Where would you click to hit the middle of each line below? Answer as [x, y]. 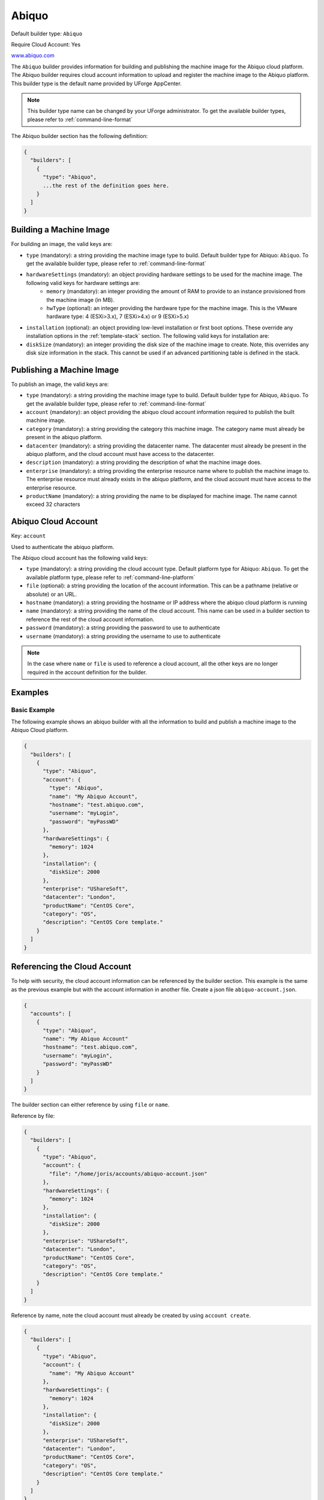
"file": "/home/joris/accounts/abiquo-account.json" [128, 1174]
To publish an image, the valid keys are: [60, 384]
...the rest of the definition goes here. [106, 185]
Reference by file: [33, 1115]
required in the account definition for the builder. [87, 672]
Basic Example [33, 710]
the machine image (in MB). [80, 299]
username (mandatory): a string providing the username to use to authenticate [123, 636]
